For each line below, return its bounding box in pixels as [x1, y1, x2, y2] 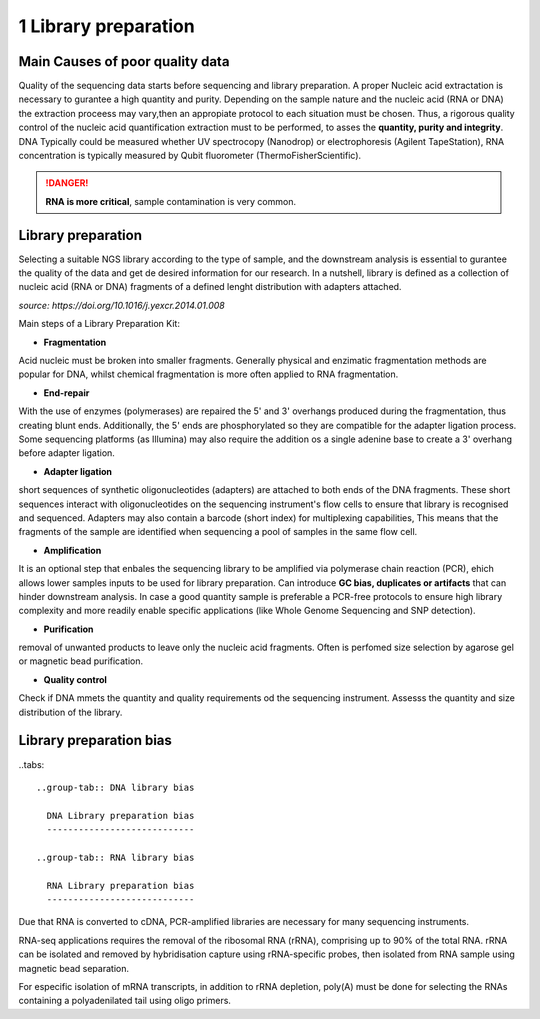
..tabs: [18, 758, 45, 770]
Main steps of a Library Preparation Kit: [18, 318, 180, 330]
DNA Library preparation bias [46, 810, 195, 821]
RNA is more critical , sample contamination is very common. [45, 195, 297, 207]
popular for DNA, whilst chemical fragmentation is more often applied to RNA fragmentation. [18, 368, 399, 380]
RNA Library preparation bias [46, 880, 195, 891]
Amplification [43, 544, 102, 556]
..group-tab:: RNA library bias [36, 851, 195, 863]
